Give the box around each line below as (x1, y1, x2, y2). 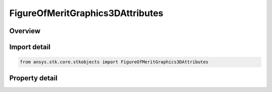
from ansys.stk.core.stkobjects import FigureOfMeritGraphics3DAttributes (20, 59, 209, 65)
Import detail (9, 43, 50, 51)
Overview (9, 27, 41, 35)
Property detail (9, 73, 58, 82)
